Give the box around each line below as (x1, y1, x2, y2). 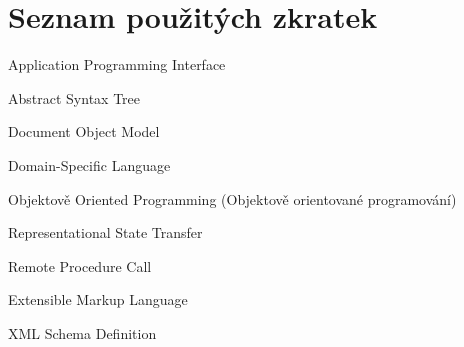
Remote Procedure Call (8, 255, 152, 276)
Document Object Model (8, 121, 160, 142)
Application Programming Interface (8, 54, 226, 75)
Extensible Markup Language (8, 289, 188, 310)
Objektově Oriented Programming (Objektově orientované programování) (8, 188, 457, 209)
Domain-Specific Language (8, 154, 171, 175)
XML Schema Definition (8, 322, 157, 343)
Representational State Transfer (8, 222, 203, 243)
